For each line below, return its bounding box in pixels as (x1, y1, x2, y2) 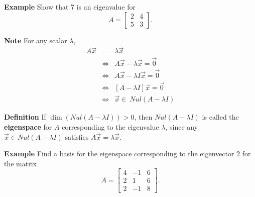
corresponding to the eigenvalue (62, 122, 159, 132)
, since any (165, 122, 198, 132)
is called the (202, 112, 239, 122)
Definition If (4, 112, 46, 122)
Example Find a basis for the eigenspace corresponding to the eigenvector (4, 148, 234, 159)
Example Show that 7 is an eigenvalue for (4, 2, 136, 12)
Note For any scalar (4, 35, 67, 45)
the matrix (4, 158, 37, 168)
